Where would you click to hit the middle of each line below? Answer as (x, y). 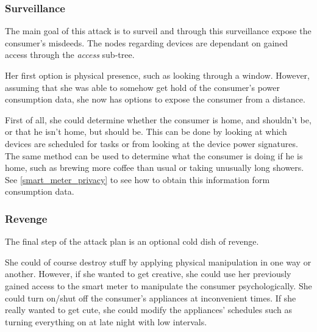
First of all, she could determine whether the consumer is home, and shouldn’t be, (158, 119)
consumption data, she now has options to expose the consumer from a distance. (155, 99)
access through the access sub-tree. (70, 55)
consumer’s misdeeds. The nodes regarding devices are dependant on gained (147, 42)
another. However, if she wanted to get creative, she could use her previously (148, 274)
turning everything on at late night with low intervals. (106, 321)
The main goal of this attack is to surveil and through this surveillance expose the (158, 31)
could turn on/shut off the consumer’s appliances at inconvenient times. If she (151, 298)
